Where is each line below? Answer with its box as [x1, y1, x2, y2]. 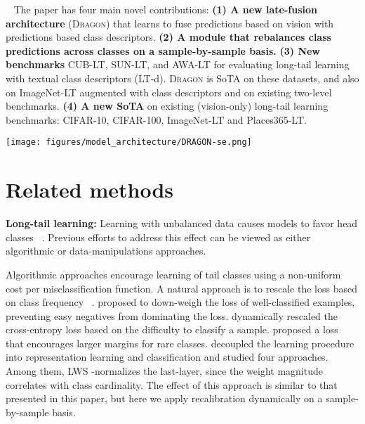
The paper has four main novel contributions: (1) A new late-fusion [13, 2, 318, 16]
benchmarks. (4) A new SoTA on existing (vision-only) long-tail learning [6, 98, 328, 113]
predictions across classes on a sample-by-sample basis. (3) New [6, 43, 320, 58]
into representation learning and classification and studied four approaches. [6, 349, 328, 364]
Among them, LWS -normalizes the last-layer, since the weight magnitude [6, 364, 323, 378]
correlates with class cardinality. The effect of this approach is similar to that [6, 377, 338, 392]
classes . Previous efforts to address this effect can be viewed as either [6, 229, 311, 244]
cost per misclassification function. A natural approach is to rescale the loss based [6, 281, 357, 295]
